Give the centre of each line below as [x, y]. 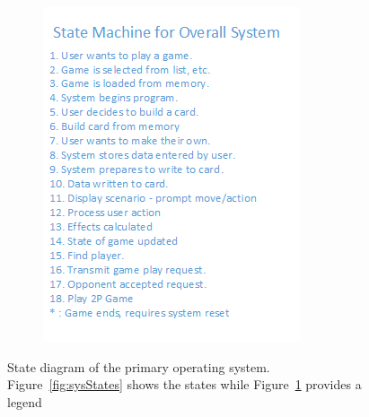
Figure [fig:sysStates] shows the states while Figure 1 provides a [184, 384]
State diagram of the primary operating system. [139, 366]
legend [25, 401]
